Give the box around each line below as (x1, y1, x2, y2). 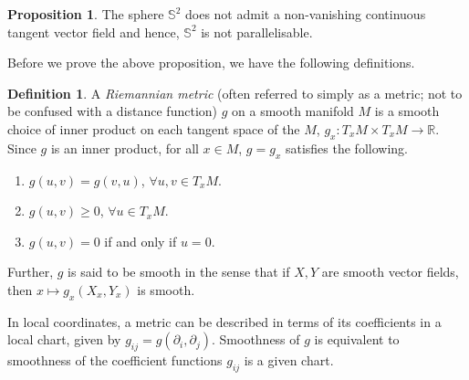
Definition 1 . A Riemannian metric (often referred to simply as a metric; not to (7, 83, 463, 102)
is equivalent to (314, 330, 400, 349)
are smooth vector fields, (321, 262, 459, 281)
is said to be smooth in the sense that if (68, 262, 290, 281)
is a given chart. (244, 351, 334, 370)
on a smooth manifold (232, 101, 354, 121)
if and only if (104, 231, 177, 250)
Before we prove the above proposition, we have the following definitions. (7, 53, 415, 72)
